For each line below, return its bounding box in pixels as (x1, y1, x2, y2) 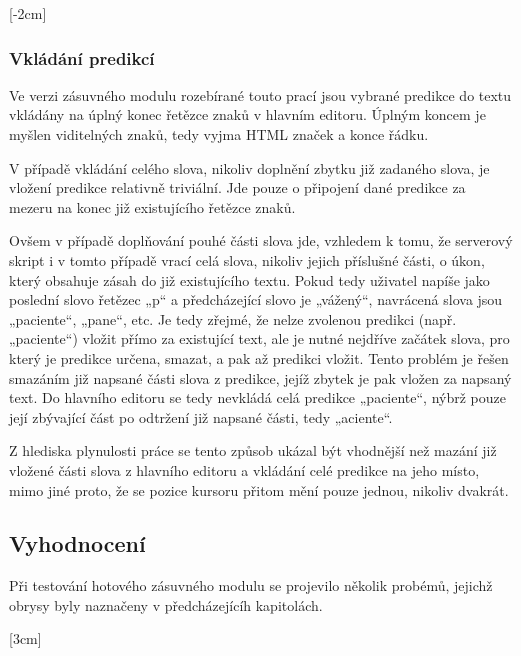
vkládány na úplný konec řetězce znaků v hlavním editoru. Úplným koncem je (9, 104, 486, 125)
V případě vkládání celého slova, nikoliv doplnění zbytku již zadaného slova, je (9, 157, 490, 178)
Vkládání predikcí (9, 45, 155, 70)
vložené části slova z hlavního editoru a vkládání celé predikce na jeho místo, (9, 459, 480, 480)
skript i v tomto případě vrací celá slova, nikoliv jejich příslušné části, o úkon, (9, 249, 485, 270)
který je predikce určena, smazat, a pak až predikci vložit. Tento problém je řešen (9, 347, 509, 368)
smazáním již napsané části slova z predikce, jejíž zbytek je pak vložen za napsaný (9, 367, 512, 388)
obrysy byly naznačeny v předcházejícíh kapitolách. (9, 594, 323, 615)
